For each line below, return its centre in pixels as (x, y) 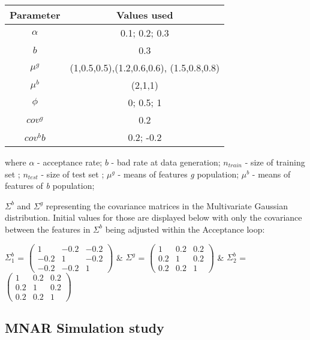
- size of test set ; (73, 174)
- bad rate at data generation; (166, 162)
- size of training (275, 162)
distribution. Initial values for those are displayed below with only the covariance (154, 217)
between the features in (48, 229)
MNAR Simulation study (85, 328)
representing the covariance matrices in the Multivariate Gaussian (167, 205)
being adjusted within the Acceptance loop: (185, 229)
